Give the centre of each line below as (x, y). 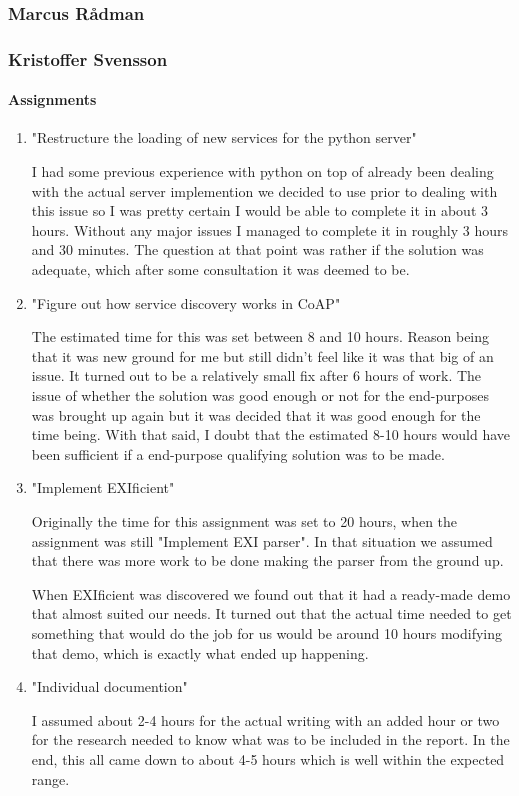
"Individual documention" (109, 686)
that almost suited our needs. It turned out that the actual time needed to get (271, 613)
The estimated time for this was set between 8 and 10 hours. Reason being (260, 336)
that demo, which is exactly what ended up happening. (200, 652)
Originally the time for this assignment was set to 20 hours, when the (244, 520)
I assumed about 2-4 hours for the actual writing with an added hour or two (265, 719)
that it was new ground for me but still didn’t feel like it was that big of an (262, 355)
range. (50, 778)
